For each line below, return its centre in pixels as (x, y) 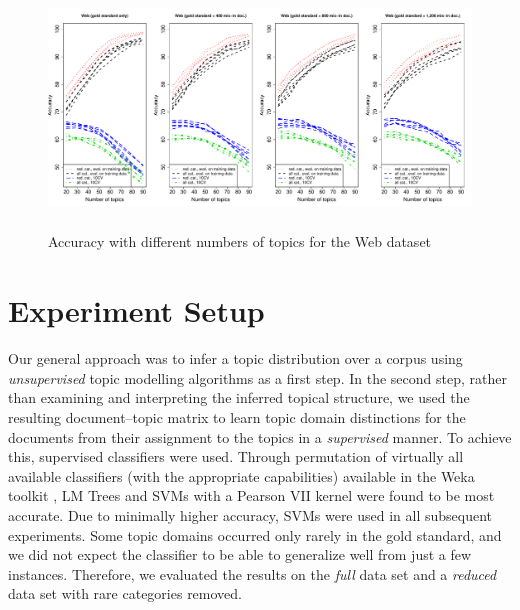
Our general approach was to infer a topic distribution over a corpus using (235, 358)
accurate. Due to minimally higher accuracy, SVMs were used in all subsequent (250, 514)
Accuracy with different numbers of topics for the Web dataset (240, 241)
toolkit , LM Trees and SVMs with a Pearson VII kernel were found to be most (251, 495)
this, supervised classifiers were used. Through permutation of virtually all (236, 456)
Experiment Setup (136, 310)
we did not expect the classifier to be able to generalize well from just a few (240, 554)
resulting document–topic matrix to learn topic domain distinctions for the (237, 416)
